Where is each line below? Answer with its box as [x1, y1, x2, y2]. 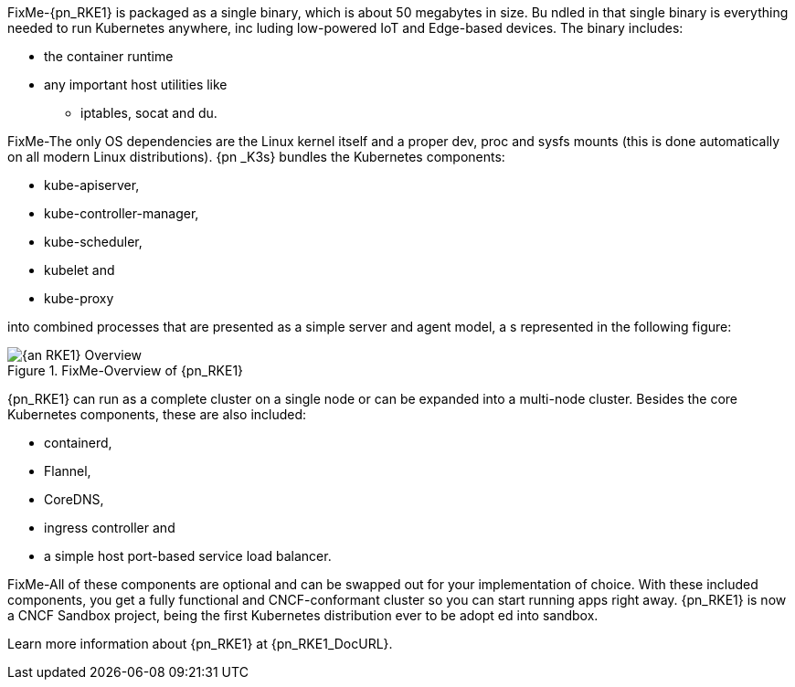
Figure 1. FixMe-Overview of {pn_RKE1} [7, 363, 244, 378]
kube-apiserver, [44, 177, 140, 193]
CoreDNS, [44, 491, 104, 507]
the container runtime [44, 48, 174, 64]
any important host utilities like [44, 77, 228, 92]
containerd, [44, 435, 112, 450]
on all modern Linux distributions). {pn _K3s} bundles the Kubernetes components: [7, 149, 505, 164]
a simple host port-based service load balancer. [44, 548, 332, 564]
